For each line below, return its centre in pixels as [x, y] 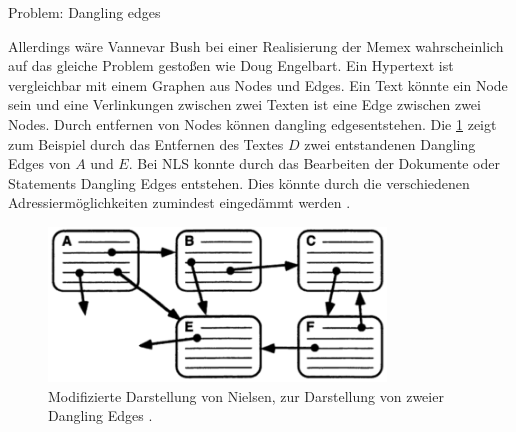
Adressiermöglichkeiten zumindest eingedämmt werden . [179, 202]
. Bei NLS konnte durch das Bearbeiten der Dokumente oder [314, 163]
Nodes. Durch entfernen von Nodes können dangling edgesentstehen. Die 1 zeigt [252, 123]
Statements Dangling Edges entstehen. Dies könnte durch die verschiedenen [239, 182]
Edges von [39, 163]
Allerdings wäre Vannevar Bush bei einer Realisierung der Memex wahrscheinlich [256, 45]
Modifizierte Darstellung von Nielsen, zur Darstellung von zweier [246, 395]
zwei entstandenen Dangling [390, 143]
